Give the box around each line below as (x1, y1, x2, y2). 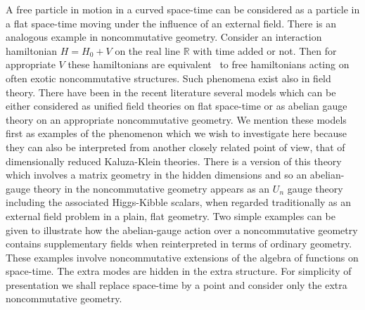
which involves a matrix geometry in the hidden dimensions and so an (6, 167, 307, 182)
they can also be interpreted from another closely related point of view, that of (6, 139, 345, 154)
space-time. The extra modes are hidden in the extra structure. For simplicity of (6, 264, 352, 278)
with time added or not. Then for (193, 43, 337, 58)
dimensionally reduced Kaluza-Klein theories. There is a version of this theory (6, 153, 342, 168)
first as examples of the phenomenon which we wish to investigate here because (6, 126, 347, 141)
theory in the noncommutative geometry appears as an (33, 181, 270, 195)
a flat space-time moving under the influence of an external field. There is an (6, 15, 337, 30)
